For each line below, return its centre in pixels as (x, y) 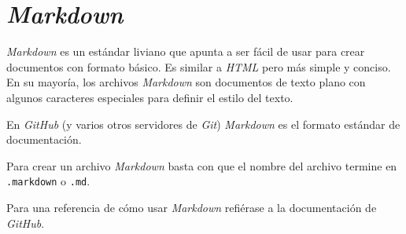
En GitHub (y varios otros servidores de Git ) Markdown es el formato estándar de (203, 124)
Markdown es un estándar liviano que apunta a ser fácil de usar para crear (186, 51)
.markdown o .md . (48, 181)
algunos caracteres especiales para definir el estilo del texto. (150, 97)
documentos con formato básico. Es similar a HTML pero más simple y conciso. (199, 66)
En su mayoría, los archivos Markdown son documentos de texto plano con (186, 82)
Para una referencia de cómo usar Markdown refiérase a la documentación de (192, 207)
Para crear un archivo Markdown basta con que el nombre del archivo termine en (202, 165)
